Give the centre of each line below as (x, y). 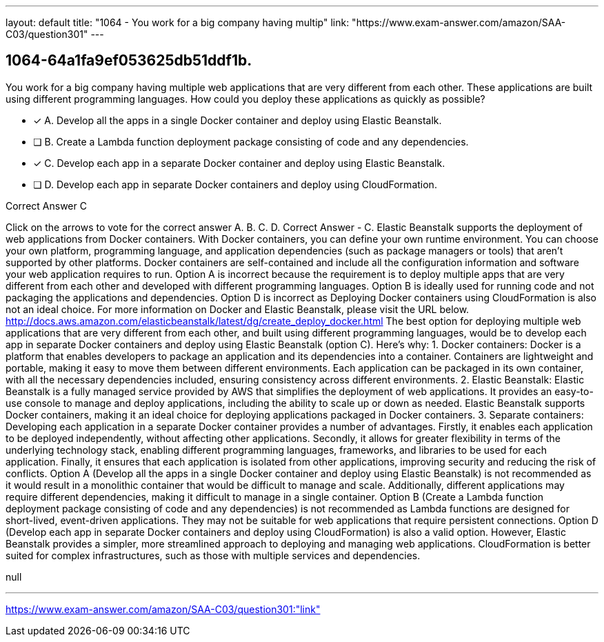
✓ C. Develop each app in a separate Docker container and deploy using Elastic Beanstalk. (239, 163)
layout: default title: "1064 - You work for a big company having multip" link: (178, 22)
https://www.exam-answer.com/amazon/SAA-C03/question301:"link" (163, 609)
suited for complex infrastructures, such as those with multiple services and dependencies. (213, 555)
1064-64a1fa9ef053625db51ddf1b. (129, 61)
